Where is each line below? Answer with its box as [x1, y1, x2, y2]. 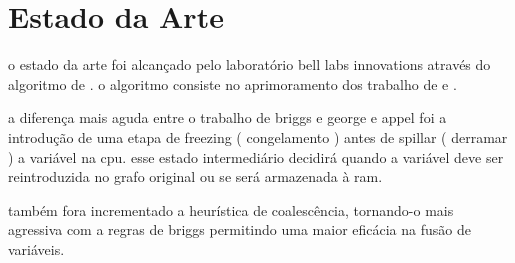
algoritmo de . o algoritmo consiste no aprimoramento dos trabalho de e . [8, 73, 457, 94]
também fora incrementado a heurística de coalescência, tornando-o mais [8, 199, 454, 220]
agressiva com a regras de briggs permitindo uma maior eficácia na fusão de [8, 219, 471, 240]
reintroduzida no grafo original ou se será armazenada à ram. [8, 166, 383, 187]
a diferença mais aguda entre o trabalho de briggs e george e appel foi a [8, 107, 447, 128]
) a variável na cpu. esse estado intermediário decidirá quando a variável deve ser [8, 146, 504, 167]
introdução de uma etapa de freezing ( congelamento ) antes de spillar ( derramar [8, 126, 508, 147]
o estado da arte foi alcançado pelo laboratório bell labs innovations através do [8, 54, 491, 75]
